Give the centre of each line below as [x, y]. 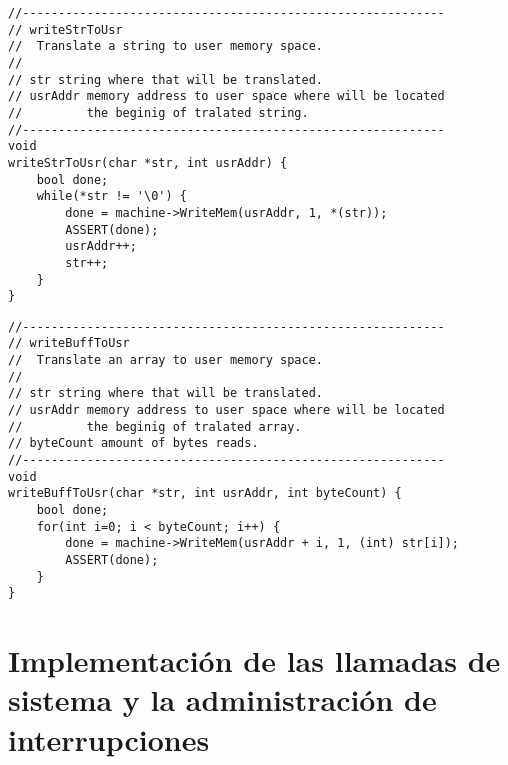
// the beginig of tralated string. [158, 112]
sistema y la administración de [222, 699]
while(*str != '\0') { [111, 196]
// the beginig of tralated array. [155, 426]
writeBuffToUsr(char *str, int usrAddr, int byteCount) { [205, 493]
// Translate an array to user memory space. [165, 360]
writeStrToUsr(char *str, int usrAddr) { [148, 162]
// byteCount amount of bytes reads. [133, 443]
